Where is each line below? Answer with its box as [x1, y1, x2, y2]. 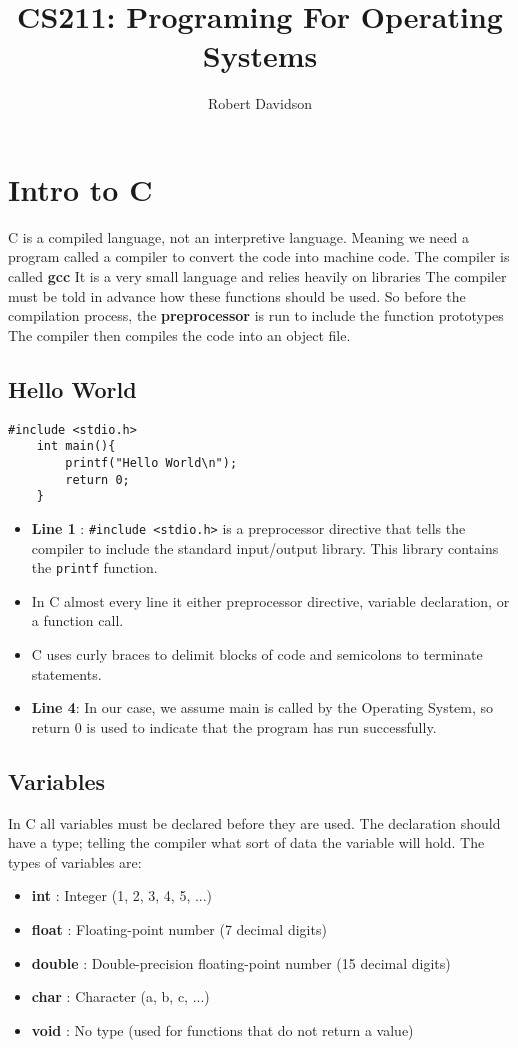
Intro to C [8, 168, 153, 209]
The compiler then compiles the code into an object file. [8, 324, 351, 345]
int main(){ [36, 439, 116, 454]
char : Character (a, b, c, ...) [31, 986, 210, 1007]
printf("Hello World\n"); [65, 455, 238, 470]
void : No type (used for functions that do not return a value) [31, 1019, 414, 1040]
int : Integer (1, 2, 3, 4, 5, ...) [31, 885, 213, 906]
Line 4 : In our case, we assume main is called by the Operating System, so [31, 697, 494, 718]
